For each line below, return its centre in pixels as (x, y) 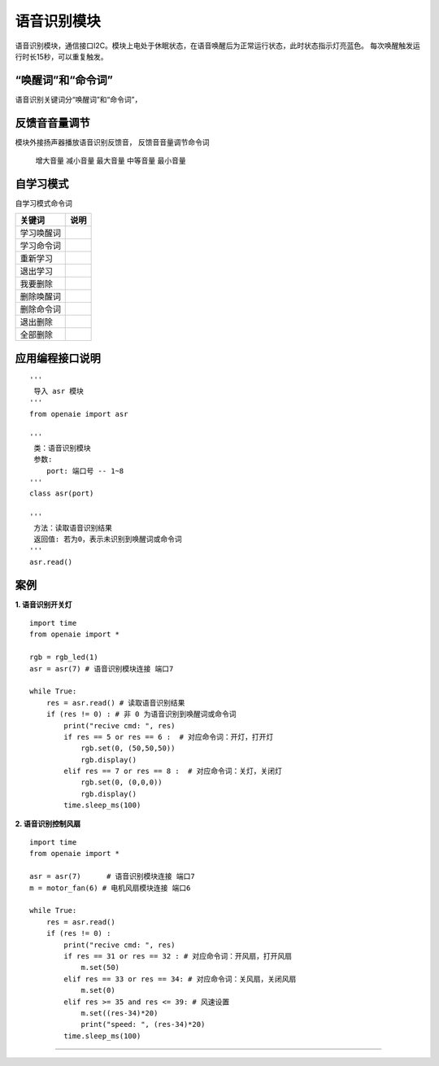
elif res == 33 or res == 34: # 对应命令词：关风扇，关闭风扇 (180, 979)
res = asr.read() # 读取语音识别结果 (115, 703)
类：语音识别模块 (62, 448)
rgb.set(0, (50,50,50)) (128, 748)
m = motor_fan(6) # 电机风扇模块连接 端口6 (110, 888)
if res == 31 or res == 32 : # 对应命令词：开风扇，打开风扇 (178, 956)
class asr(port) (62, 494)
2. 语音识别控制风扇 (48, 824)
